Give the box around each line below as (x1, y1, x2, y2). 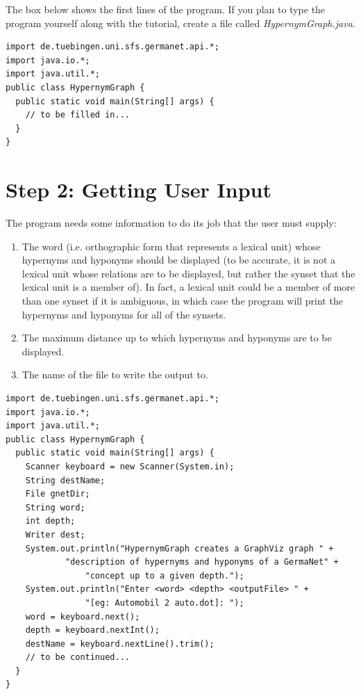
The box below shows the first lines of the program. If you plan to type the (6, 2, 326, 16)
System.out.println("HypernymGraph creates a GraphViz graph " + (25, 543, 334, 554)
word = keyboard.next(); (25, 611, 140, 622)
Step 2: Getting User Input (6, 175, 271, 204)
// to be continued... (25, 652, 130, 663)
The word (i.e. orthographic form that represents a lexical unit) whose (22, 239, 321, 253)
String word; (25, 502, 85, 513)
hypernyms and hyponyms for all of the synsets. (22, 307, 226, 321)
